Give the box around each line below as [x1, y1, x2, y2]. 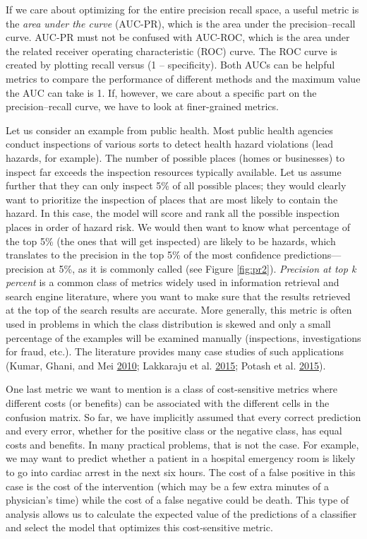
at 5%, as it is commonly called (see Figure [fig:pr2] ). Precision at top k [47, 261, 356, 276]
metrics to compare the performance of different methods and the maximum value [6, 71, 361, 85]
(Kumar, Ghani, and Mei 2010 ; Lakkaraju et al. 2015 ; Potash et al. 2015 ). [6, 357, 326, 372]
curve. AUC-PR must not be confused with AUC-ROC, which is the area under [6, 30, 350, 45]
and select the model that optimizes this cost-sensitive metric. [6, 520, 273, 535]
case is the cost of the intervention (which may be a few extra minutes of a [6, 478, 330, 493]
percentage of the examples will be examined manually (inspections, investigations [6, 330, 361, 345]
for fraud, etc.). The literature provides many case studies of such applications [6, 344, 344, 359]
